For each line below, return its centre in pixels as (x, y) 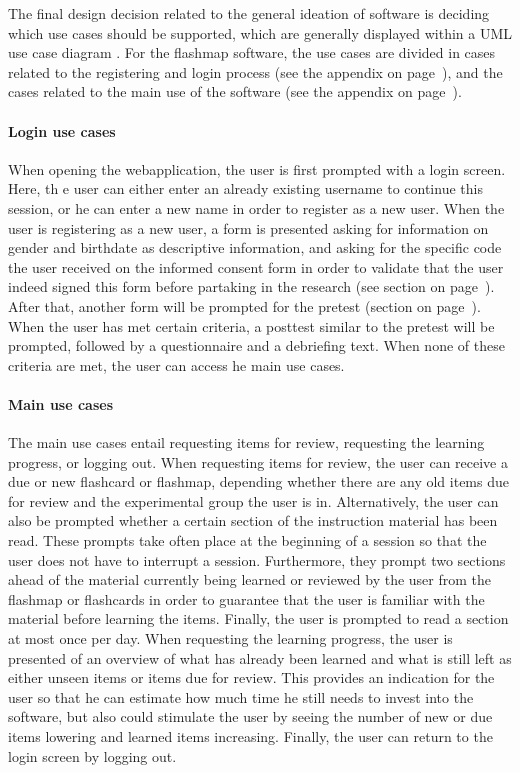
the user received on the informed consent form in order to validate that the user (256, 266)
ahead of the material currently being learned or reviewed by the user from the (249, 579)
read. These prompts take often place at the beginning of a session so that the (247, 540)
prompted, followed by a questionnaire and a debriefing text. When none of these (256, 345)
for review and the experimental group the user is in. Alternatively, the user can (253, 500)
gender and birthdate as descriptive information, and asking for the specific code (255, 247)
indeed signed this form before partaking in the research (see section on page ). (251, 286)
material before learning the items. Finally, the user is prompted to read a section (258, 618)
